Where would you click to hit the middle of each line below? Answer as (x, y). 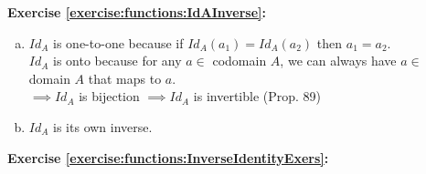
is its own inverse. (103, 126)
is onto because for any (117, 61)
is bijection (109, 96)
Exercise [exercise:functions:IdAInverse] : (137, 12)
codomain (240, 61)
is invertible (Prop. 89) (257, 96)
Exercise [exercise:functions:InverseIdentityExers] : (168, 157)
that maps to (125, 78)
